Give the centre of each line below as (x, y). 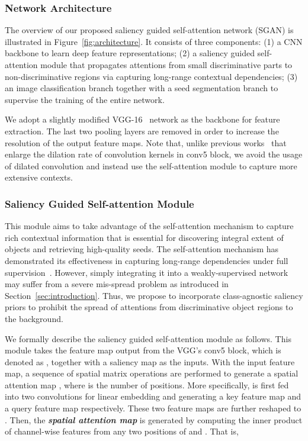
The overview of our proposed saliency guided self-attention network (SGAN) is (149, 30)
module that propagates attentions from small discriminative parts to (166, 65)
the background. (34, 318)
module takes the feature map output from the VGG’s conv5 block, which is (143, 350)
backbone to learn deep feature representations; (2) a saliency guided (130, 53)
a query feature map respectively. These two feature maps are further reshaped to (153, 408)
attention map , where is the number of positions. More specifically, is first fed (147, 384)
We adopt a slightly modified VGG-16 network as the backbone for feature (142, 119)
